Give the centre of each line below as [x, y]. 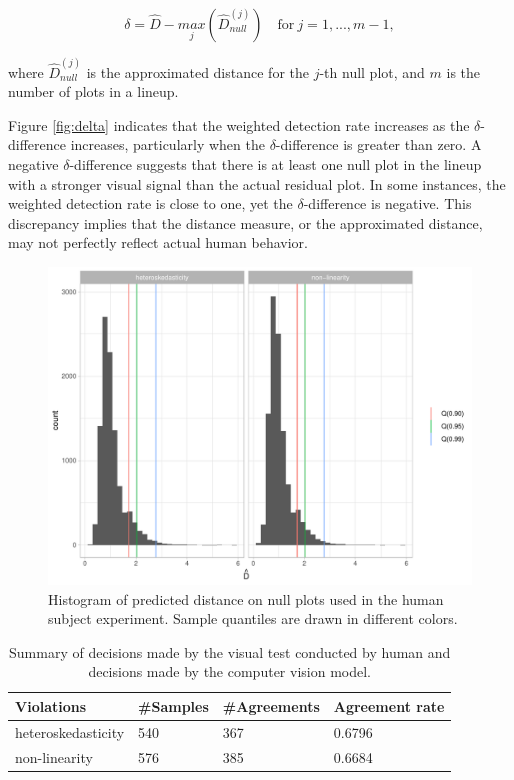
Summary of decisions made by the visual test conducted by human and [230, 651]
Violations [51, 705]
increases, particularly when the [167, 144]
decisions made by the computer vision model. [229, 671]
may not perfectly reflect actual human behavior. [158, 242]
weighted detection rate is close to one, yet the [150, 203]
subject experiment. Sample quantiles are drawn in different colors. [253, 618]
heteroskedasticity [70, 731]
